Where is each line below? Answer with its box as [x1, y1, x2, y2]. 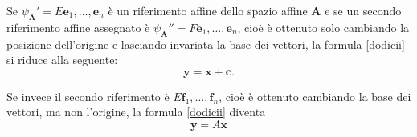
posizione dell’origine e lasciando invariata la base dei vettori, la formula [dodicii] [6, 35, 405, 52]
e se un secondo [325, 2, 402, 18]
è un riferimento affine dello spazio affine [108, 2, 308, 18]
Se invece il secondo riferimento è [6, 87, 170, 104]
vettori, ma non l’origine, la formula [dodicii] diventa [6, 103, 266, 120]
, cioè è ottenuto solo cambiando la [237, 18, 410, 35]
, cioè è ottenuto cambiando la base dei [219, 87, 411, 104]
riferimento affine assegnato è [6, 18, 150, 35]
